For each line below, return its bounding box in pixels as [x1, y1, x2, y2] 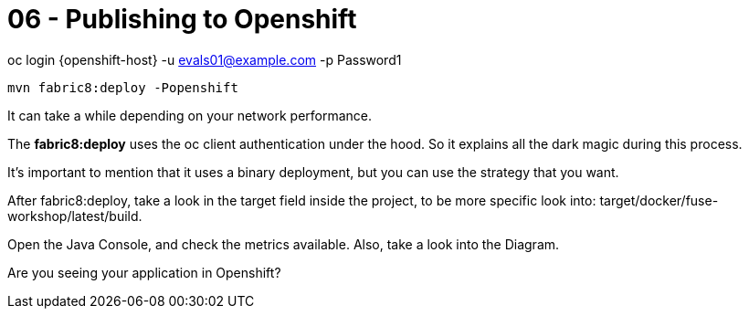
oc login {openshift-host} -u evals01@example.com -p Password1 [7, 51, 402, 68]
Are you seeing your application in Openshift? [7, 264, 281, 280]
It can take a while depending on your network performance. [7, 107, 373, 123]
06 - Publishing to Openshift [7, 4, 357, 35]
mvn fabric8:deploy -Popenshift [7, 79, 238, 95]
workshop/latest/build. [7, 207, 142, 224]
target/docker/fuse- [599, 192, 719, 208]
